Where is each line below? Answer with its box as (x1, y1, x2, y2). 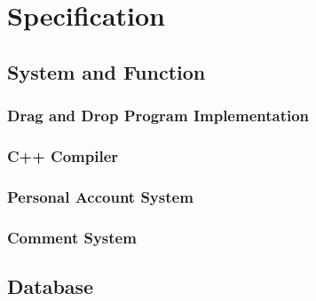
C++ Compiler (7, 144, 119, 166)
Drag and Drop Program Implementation (7, 104, 310, 127)
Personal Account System (7, 185, 194, 207)
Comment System (7, 226, 137, 248)
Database (7, 272, 94, 299)
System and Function (7, 58, 206, 85)
